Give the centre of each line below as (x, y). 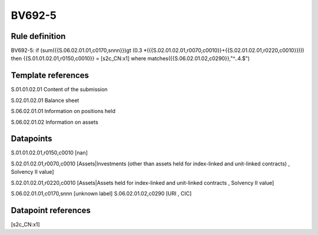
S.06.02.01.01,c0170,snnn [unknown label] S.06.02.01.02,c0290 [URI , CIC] (101, 193)
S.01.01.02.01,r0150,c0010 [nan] (49, 153)
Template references (50, 76)
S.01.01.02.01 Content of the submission (59, 90)
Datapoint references (51, 210)
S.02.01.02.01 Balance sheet (45, 100)
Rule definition (38, 36)
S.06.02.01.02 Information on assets (54, 122)
